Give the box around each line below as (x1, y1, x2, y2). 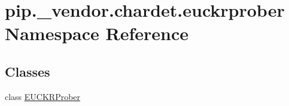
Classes (5, 62, 50, 80)
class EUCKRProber (5, 90, 81, 102)
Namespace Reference (5, 21, 188, 46)
